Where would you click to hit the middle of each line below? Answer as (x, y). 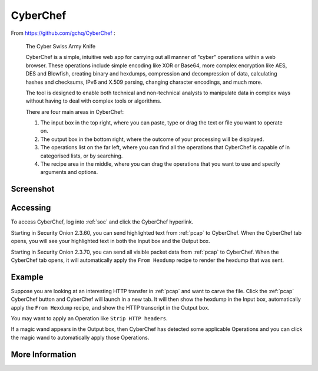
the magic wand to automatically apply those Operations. (80, 337)
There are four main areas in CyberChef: (75, 111)
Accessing (31, 208)
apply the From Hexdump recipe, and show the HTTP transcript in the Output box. (110, 307)
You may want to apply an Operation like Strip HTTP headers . (89, 318)
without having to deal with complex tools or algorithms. (94, 101)
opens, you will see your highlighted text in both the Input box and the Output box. (110, 241)
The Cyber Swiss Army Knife (61, 46)
